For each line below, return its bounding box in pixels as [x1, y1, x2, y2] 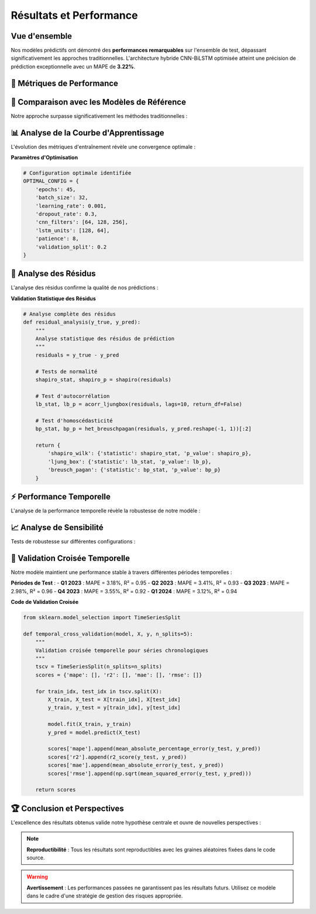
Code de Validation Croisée [11, 599, 79, 606]
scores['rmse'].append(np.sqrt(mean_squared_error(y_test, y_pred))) [47, 770, 252, 777]
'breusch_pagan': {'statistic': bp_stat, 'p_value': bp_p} [47, 467, 221, 473]
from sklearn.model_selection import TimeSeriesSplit [23, 614, 181, 621]
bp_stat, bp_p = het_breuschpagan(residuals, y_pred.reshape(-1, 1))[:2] [35, 426, 252, 432]
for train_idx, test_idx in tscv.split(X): [35, 688, 162, 695]
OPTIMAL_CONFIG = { [23, 178, 79, 185]
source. [26, 854, 45, 861]
